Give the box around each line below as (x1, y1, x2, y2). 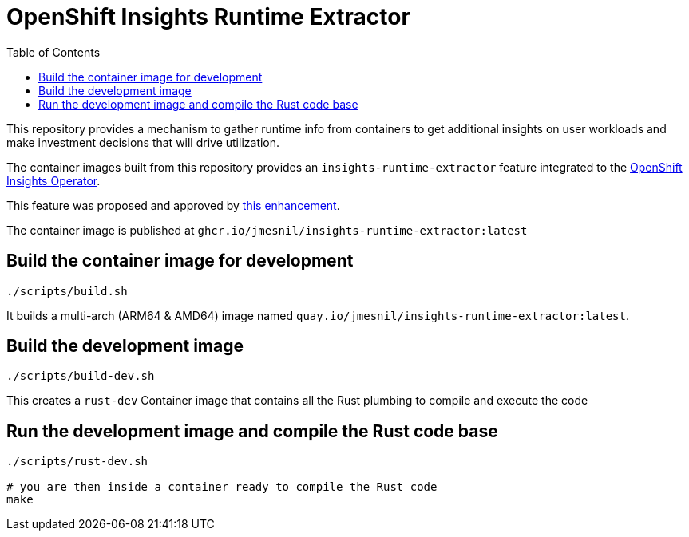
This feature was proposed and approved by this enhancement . (6, 198, 340, 212)
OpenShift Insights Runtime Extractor (6, 3, 410, 30)
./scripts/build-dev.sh (6, 369, 155, 383)
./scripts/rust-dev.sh (6, 455, 148, 468)
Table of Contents (6, 45, 101, 59)
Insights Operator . (6, 173, 101, 188)
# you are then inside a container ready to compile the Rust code (6, 480, 438, 494)
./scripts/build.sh (6, 284, 128, 298)
